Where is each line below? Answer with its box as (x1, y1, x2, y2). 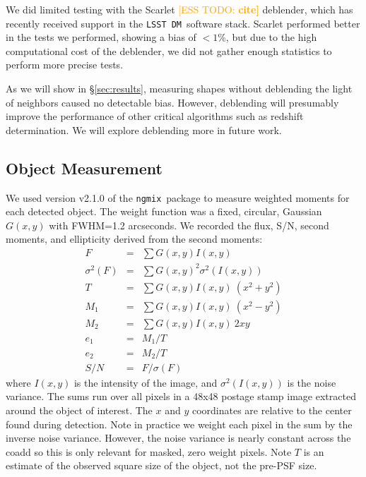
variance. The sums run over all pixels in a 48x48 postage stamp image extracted (6, 389, 356, 404)
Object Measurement (6, 157, 163, 179)
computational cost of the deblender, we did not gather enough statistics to (6, 43, 332, 58)
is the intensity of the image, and (73, 375, 218, 390)
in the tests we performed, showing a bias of (6, 30, 196, 44)
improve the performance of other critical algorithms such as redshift (6, 109, 304, 123)
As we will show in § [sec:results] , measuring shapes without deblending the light (6, 81, 353, 96)
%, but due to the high (218, 30, 317, 44)
